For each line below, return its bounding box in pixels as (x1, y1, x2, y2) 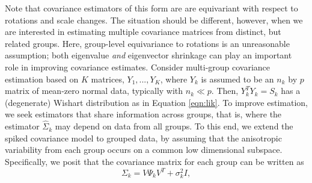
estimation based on (5, 72, 79, 85)
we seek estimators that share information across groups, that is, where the (5, 108, 282, 120)
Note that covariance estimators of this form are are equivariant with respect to (5, 2, 298, 14)
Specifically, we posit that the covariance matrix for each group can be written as (5, 155, 304, 167)
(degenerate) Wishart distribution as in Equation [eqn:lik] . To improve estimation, (5, 96, 308, 108)
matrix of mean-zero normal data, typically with (5, 84, 183, 97)
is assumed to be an (201, 72, 274, 85)
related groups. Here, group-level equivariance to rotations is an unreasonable (5, 37, 290, 49)
